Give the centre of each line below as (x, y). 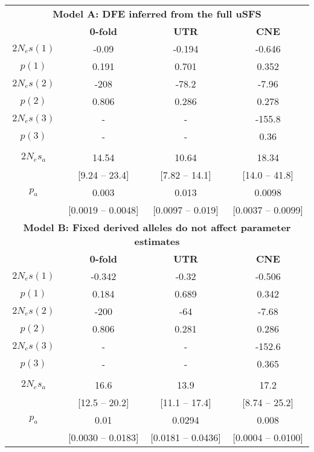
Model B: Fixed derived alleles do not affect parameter (157, 227)
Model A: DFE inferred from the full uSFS (157, 14)
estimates (157, 241)
